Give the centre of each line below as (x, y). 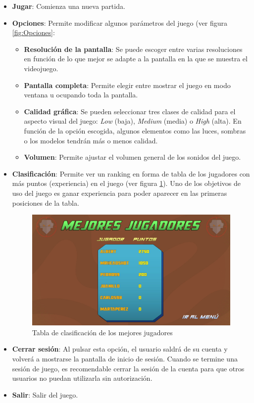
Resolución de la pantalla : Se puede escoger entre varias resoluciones (133, 49)
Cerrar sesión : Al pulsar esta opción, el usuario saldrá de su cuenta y (120, 349)
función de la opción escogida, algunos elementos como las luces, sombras (135, 130)
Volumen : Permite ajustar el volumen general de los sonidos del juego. (132, 157)
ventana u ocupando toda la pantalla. (81, 95)
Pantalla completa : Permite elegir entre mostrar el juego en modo (127, 85)
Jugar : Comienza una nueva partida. (69, 6)
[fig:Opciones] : (33, 32)
